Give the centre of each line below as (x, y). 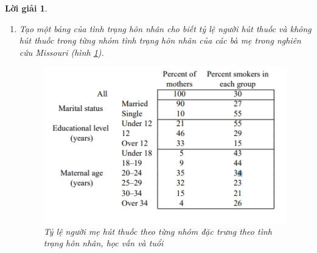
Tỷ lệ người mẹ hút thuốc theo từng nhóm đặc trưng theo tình (158, 231)
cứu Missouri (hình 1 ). (61, 52)
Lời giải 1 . (26, 8)
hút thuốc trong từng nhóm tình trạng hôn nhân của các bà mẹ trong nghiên (160, 40)
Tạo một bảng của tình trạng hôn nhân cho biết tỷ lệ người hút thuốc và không (165, 28)
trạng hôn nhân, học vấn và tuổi (103, 243)
